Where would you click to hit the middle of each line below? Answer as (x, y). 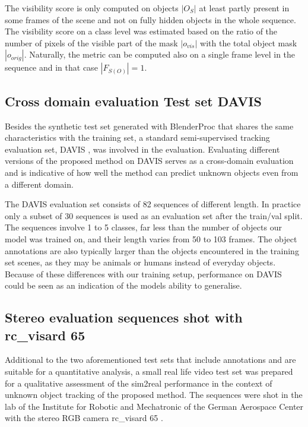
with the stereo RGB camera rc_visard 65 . (84, 418)
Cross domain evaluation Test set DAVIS (133, 101)
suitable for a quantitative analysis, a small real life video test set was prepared (149, 371)
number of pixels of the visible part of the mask (91, 42)
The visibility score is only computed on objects (92, 8)
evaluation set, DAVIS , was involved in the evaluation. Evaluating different (142, 149)
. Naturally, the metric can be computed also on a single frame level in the (160, 54)
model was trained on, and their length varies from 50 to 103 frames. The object (151, 238)
